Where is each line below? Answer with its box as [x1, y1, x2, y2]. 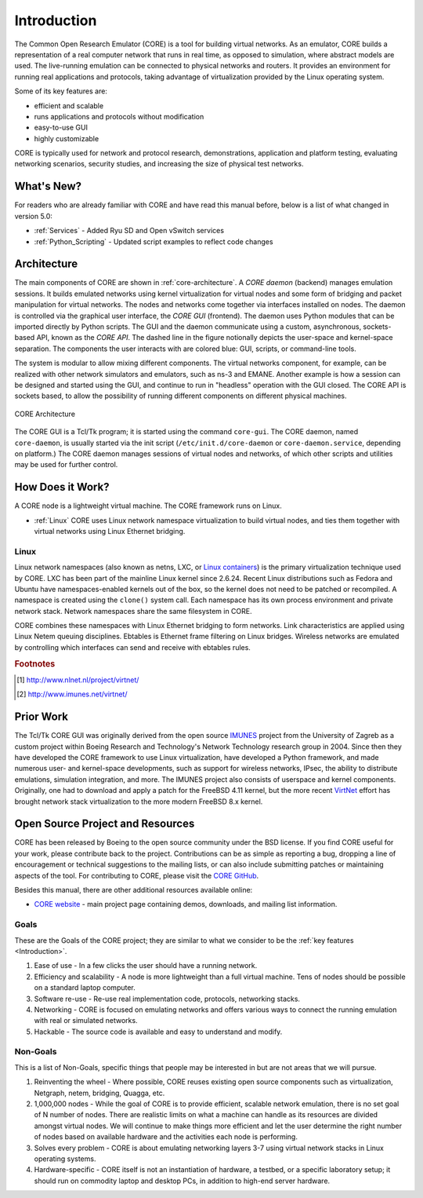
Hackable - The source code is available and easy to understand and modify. [34, 1027, 283, 1036]
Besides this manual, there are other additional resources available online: [14, 886, 253, 895]
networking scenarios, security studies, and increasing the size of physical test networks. [14, 159, 304, 169]
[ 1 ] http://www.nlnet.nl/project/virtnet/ [16, 675, 139, 685]
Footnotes [14, 658, 56, 669]
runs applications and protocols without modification [34, 111, 204, 121]
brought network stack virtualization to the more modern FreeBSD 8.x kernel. [14, 797, 263, 806]
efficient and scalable [34, 100, 104, 110]
